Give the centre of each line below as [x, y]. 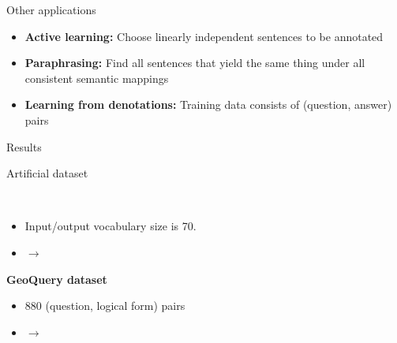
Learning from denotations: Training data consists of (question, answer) [208, 104]
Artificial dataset [47, 173]
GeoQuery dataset [57, 279]
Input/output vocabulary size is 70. [110, 226]
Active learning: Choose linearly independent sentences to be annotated [204, 36]
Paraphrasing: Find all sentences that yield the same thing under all [195, 63]
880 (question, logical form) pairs [105, 306]
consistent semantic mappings [97, 78]
